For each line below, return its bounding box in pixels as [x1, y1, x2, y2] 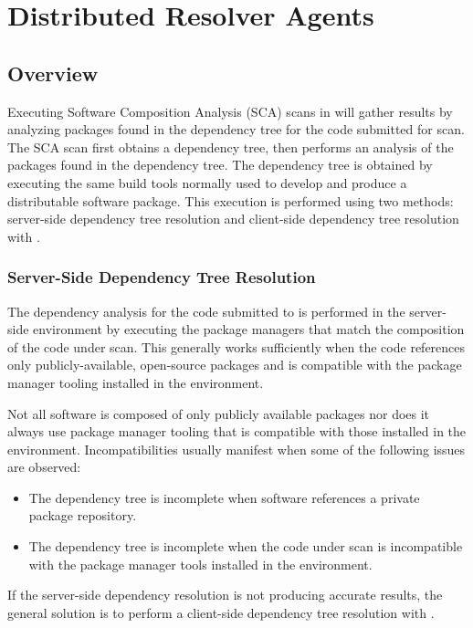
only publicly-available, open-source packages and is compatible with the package [7, 355, 462, 374]
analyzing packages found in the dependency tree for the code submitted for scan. [7, 120, 465, 139]
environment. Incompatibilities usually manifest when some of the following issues [7, 439, 466, 458]
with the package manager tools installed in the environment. [28, 554, 373, 573]
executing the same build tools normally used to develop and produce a [7, 173, 407, 192]
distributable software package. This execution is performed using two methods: [7, 191, 454, 210]
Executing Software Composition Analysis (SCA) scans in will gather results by [7, 101, 453, 120]
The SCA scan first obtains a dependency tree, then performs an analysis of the [7, 137, 454, 156]
